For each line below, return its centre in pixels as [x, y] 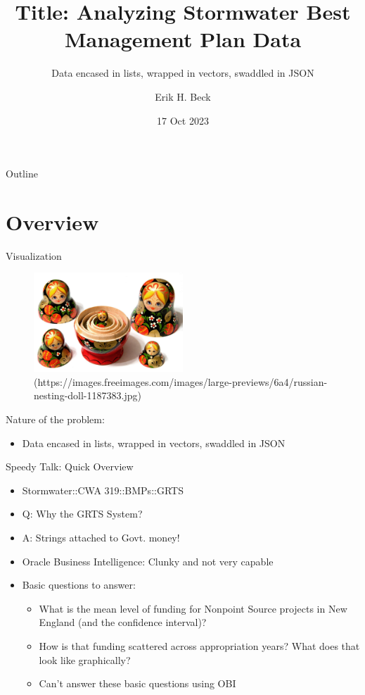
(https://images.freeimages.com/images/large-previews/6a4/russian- [181, 381]
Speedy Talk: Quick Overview [70, 467]
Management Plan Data [183, 39]
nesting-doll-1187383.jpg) [88, 395]
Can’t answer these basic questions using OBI [137, 683]
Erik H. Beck [183, 96]
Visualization [34, 255]
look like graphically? [85, 659]
